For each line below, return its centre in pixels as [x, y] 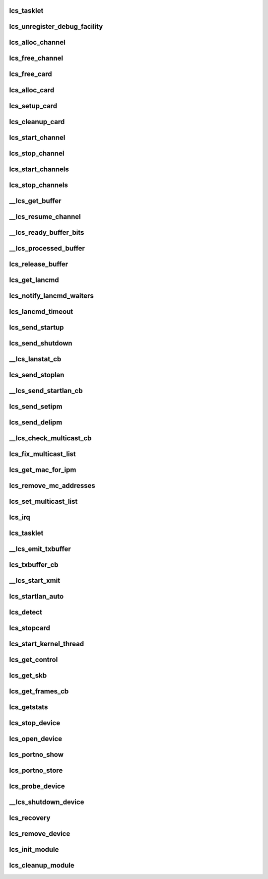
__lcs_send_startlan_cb [46, 390]
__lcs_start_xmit [35, 580]
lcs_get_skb [28, 676]
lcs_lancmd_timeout [41, 311]
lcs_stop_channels [38, 185]
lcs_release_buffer [39, 264]
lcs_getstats [29, 707]
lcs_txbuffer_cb [34, 565]
